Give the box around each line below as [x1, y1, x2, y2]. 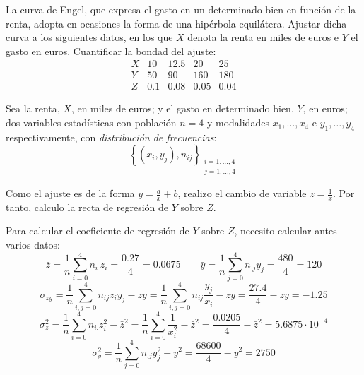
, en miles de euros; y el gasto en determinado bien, [71, 101, 294, 116]
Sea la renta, [6, 101, 60, 116]
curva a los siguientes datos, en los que [6, 30, 173, 44]
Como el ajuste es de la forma [6, 186, 135, 201]
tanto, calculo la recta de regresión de [6, 199, 169, 214]
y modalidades [206, 115, 269, 130]
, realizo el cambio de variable [177, 186, 307, 201]
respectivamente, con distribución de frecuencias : [6, 129, 217, 144]
